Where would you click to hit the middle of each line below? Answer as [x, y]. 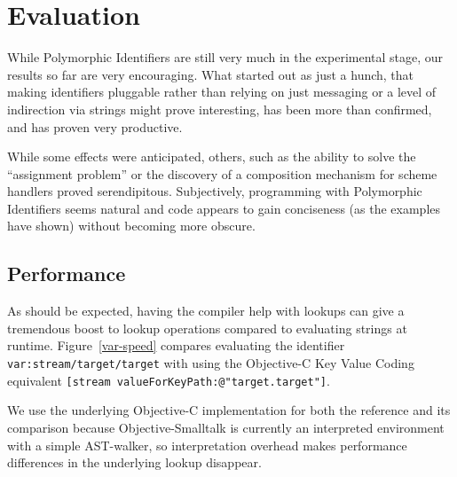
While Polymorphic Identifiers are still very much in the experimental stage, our [225, 57]
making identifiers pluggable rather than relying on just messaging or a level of [222, 92]
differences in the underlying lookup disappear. [134, 462]
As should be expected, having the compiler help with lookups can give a [206, 311]
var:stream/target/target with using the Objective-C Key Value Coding [211, 363]
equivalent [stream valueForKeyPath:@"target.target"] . [169, 380]
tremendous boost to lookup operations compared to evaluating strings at [207, 328]
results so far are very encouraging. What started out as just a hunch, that [211, 74]
